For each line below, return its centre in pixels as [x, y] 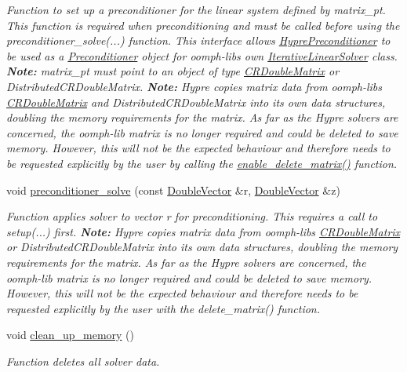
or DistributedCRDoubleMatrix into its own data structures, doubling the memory [202, 247]
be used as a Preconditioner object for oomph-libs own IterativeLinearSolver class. [202, 55]
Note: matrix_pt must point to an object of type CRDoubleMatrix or [173, 71]
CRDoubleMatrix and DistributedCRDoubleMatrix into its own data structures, [196, 102]
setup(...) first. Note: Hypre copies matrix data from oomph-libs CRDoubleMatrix [203, 231]
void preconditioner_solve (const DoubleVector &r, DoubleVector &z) [173, 190]
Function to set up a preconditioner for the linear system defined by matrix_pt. [196, 9]
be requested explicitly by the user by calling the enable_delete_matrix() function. [202, 163]
